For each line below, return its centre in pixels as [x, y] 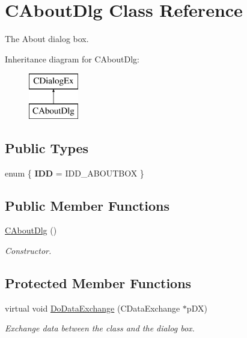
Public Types [47, 147]
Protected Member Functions [98, 283]
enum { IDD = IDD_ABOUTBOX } [75, 173]
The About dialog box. [47, 39]
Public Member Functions [87, 205]
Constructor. [28, 251]
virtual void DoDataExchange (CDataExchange [93, 308]
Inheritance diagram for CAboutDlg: [72, 59]
